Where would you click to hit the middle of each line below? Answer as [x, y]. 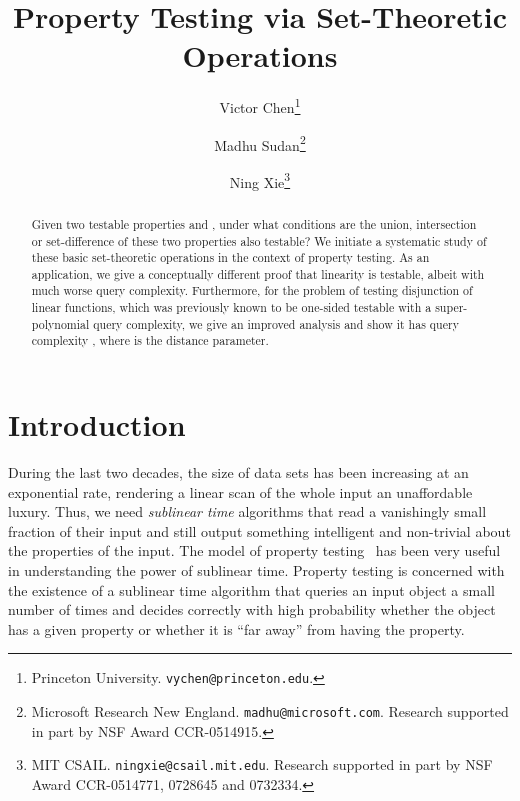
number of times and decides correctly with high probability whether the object [252, 609]
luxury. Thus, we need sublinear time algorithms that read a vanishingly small [247, 511]
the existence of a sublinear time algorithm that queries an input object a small [251, 589]
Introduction [97, 424]
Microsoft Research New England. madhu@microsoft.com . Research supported [270, 711]
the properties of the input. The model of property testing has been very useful [254, 550]
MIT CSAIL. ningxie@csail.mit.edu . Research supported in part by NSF [262, 764]
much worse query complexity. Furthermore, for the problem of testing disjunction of [252, 290]
